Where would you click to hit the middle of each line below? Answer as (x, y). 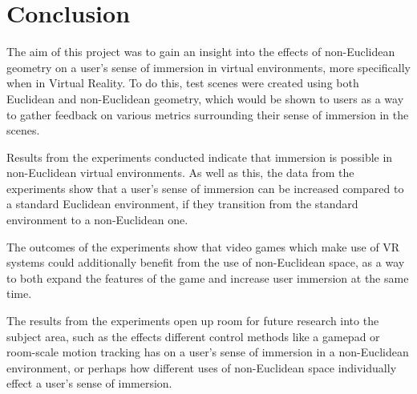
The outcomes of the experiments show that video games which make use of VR (203, 246)
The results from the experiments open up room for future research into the (193, 321)
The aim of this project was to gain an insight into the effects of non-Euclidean (201, 52)
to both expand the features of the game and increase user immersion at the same (208, 277)
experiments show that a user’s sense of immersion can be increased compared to (205, 188)
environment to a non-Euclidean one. (97, 220)
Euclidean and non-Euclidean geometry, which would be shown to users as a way (205, 98)
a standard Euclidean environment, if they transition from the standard (182, 204)
